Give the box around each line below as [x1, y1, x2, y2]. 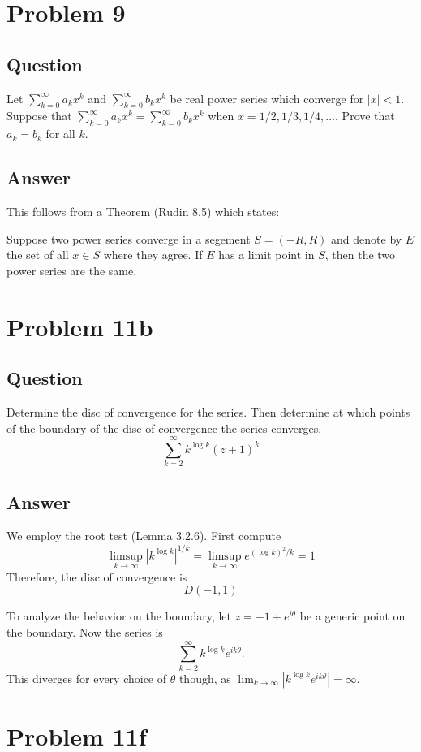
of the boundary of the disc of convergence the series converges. [6, 419, 322, 436]
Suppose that [6, 107, 72, 124]
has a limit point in [218, 246, 315, 263]
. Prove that [335, 107, 395, 124]
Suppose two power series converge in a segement [6, 230, 251, 247]
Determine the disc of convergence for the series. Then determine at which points [6, 403, 410, 420]
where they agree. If [103, 246, 203, 263]
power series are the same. [6, 261, 137, 279]
